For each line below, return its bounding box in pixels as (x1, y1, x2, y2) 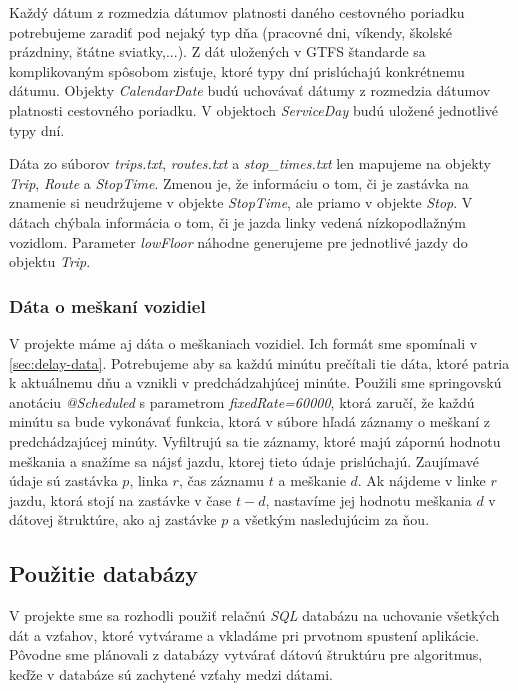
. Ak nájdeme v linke (357, 470, 486, 491)
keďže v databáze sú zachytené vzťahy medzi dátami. (9, 663, 333, 684)
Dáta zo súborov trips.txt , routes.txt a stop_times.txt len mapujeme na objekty (9, 153, 492, 174)
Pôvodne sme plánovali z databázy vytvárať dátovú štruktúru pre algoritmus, (9, 644, 483, 665)
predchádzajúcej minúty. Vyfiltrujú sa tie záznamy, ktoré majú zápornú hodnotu (9, 430, 501, 451)
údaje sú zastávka (9, 470, 118, 491)
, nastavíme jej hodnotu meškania (265, 489, 472, 510)
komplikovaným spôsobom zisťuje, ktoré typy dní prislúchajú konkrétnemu (9, 60, 465, 81)
